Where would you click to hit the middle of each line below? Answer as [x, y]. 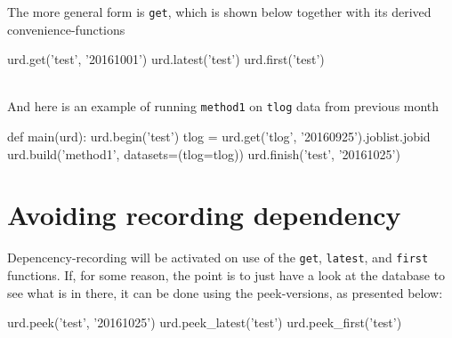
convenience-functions [66, 29]
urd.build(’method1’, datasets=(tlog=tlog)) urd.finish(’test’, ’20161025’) [204, 153]
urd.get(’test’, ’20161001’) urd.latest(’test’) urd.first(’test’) [166, 59]
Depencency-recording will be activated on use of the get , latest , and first [218, 258]
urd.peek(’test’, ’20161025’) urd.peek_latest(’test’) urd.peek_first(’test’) [205, 322]
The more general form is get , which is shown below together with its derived [219, 12]
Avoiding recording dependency [204, 215]
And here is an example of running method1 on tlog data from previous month [223, 106]
